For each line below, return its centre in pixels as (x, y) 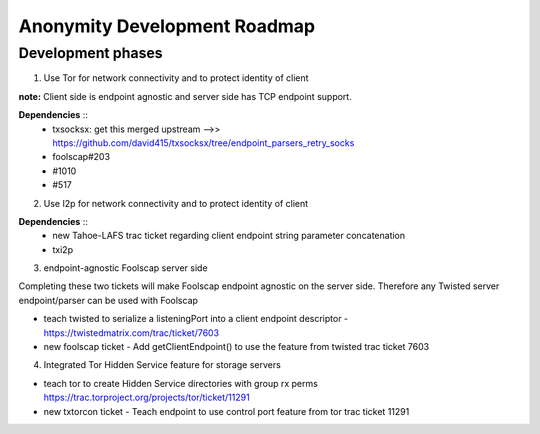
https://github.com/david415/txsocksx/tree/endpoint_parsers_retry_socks (203, 142)
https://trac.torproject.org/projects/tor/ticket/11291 (146, 397)
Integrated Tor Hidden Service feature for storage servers (162, 365)
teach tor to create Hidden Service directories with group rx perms (181, 383)
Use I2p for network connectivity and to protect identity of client (176, 203)
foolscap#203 (81, 157)
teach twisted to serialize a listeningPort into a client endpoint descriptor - (196, 319)
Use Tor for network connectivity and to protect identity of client (176, 78)
